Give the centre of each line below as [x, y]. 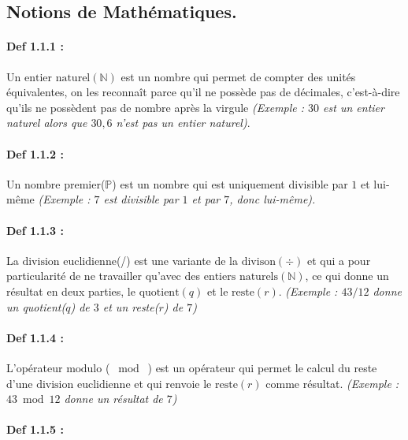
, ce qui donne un [347, 276]
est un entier [354, 107]
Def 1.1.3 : [35, 230]
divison [258, 261]
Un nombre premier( [56, 183]
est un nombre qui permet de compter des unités [238, 76]
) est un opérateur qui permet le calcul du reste [262, 367]
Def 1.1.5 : [35, 429]
